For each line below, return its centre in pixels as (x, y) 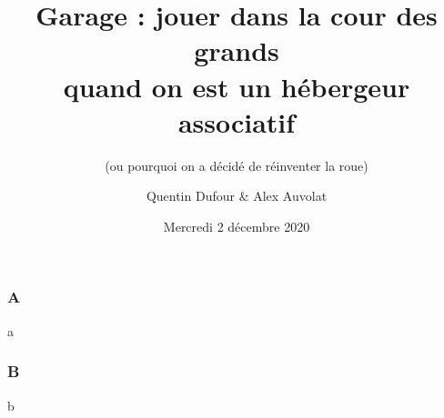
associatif (237, 121)
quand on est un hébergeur (237, 86)
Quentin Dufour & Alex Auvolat (237, 196)
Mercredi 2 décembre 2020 (237, 226)
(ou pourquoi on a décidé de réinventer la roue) (237, 165)
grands (237, 50)
